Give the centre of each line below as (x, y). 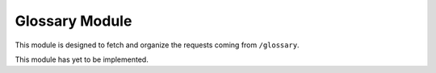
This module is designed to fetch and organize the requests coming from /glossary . (157, 45)
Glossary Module (73, 21)
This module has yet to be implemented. (82, 59)
